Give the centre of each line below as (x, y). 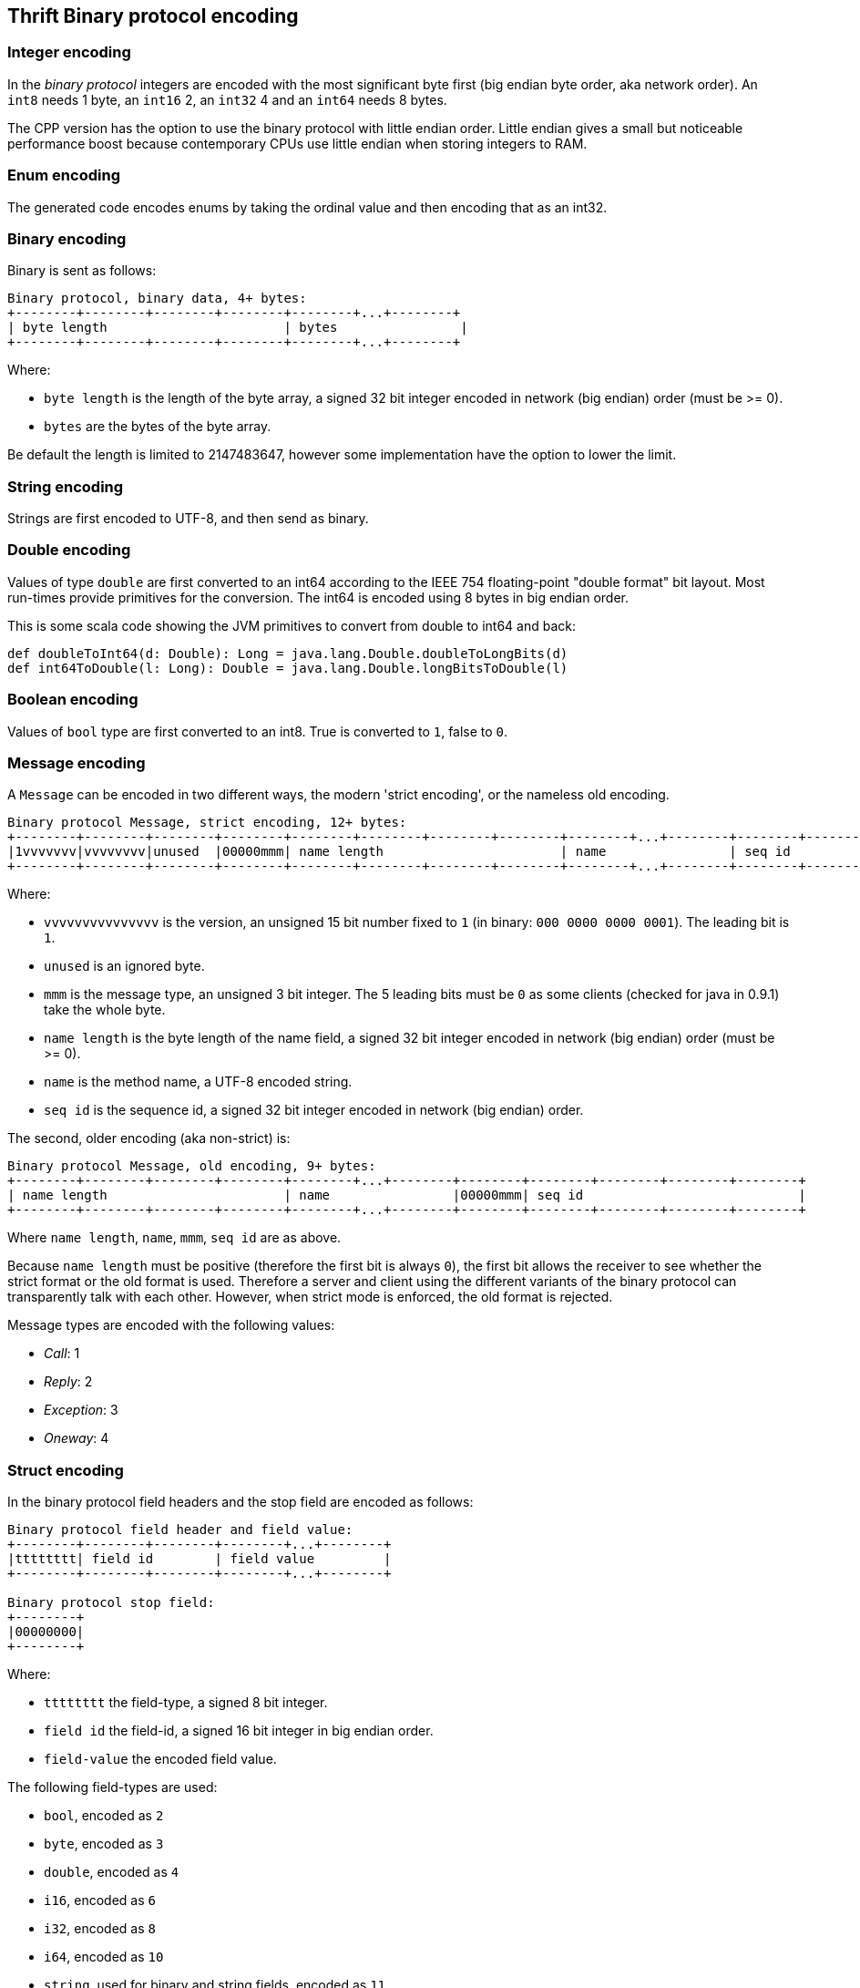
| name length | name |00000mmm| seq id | (407, 1195)
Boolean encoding (73, 700)
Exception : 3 (81, 1410)
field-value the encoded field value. (160, 1759)
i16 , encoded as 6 (100, 1900)
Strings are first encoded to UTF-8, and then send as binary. (188, 519)
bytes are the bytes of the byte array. (158, 427)
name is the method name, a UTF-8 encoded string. (198, 1082)
